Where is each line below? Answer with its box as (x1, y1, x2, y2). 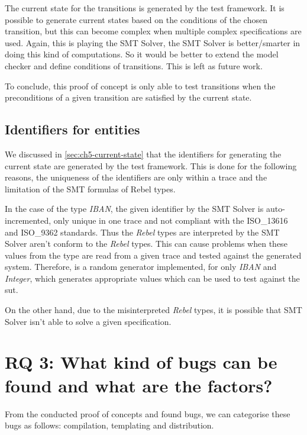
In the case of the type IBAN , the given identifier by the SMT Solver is (5, 202, 264, 215)
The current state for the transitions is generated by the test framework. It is (5, 2, 285, 14)
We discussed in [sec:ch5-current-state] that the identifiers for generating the (5, 147, 282, 160)
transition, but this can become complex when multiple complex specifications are (5, 25, 302, 37)
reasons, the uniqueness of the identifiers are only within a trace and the (5, 171, 267, 183)
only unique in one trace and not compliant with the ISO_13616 (53, 214, 288, 226)
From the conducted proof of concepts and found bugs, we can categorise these (5, 407, 290, 420)
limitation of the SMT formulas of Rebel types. (5, 182, 176, 195)
